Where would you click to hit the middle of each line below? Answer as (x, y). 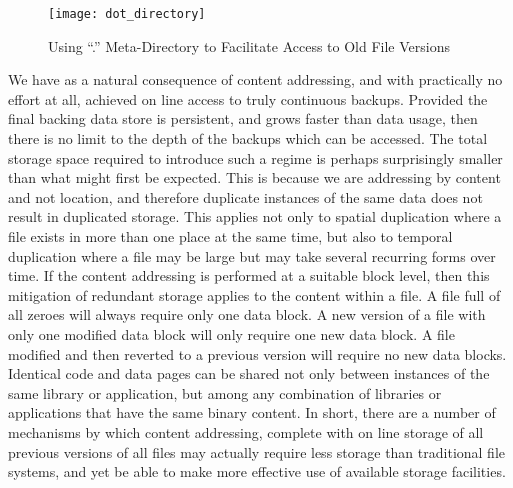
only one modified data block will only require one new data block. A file (231, 333)
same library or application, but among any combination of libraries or (225, 392)
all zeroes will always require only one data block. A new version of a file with (247, 314)
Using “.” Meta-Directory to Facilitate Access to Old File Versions (249, 45)
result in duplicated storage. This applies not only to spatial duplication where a (255, 216)
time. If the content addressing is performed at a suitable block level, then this (249, 275)
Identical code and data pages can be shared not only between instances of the (249, 373)
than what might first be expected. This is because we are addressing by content (254, 177)
